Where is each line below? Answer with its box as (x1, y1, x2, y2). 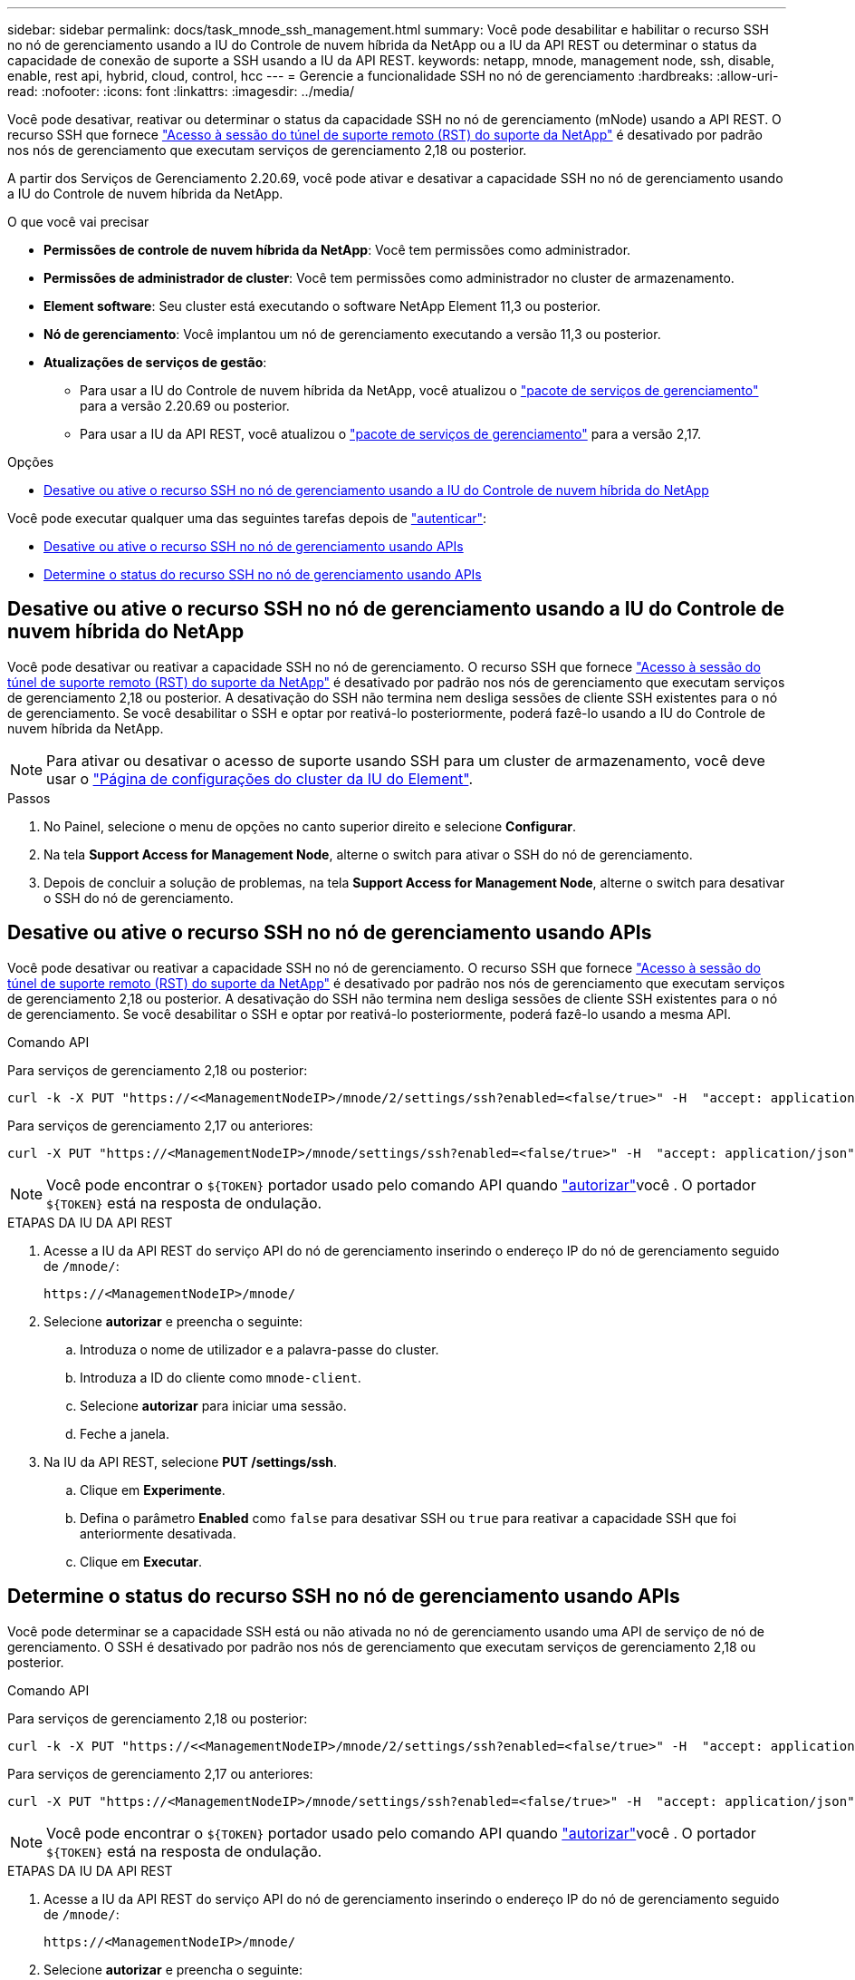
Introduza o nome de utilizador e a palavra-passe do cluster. (80, 1341, 439, 1357)
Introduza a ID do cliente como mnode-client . (80, 1369, 361, 1385)
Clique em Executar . (80, 1553, 203, 1569)
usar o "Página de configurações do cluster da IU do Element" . (46, 769, 473, 788)
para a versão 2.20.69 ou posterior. (80, 398, 290, 413)
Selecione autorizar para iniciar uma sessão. (80, 1397, 347, 1413)
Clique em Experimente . (80, 1481, 226, 1498)
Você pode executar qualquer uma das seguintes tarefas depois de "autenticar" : (7, 510, 487, 526)
